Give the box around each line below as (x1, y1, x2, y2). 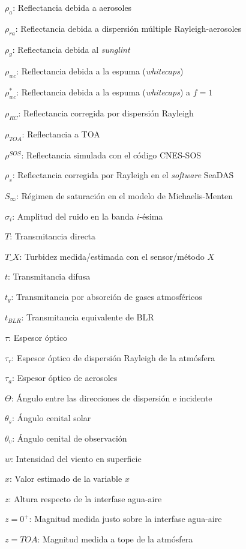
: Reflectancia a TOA (22, 127, 100, 140)
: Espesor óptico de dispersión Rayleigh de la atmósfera (11, 351, 215, 364)
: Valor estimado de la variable (10, 472, 122, 485)
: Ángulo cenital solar (11, 412, 91, 424)
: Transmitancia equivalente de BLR (21, 311, 154, 323)
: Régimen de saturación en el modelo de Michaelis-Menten (16, 189, 233, 202)
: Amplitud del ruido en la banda (12, 209, 134, 222)
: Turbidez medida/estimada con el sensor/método (19, 250, 205, 262)
